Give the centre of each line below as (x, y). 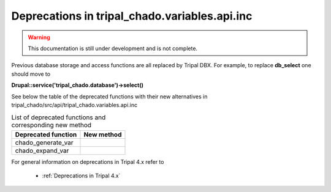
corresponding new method (51, 125)
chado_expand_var (42, 150)
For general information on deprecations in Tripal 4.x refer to (88, 161)
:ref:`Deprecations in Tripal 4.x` (81, 176)
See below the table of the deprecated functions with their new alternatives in (109, 96)
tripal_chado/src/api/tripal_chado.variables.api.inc (74, 105)
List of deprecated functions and (59, 117)
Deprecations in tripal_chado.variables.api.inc (132, 16)
